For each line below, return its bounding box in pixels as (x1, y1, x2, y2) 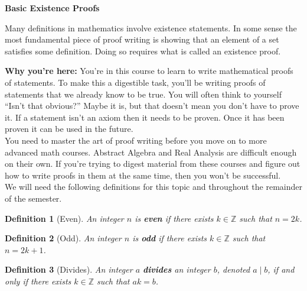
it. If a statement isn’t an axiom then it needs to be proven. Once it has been (5, 111, 285, 123)
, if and (267, 263, 295, 276)
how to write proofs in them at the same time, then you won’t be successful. (5, 169, 281, 181)
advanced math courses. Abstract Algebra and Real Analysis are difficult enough (5, 145, 297, 158)
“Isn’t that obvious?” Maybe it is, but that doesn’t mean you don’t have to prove (5, 99, 299, 112)
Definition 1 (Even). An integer (5, 212, 124, 224)
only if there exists (5, 274, 71, 287)
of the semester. (5, 192, 62, 204)
